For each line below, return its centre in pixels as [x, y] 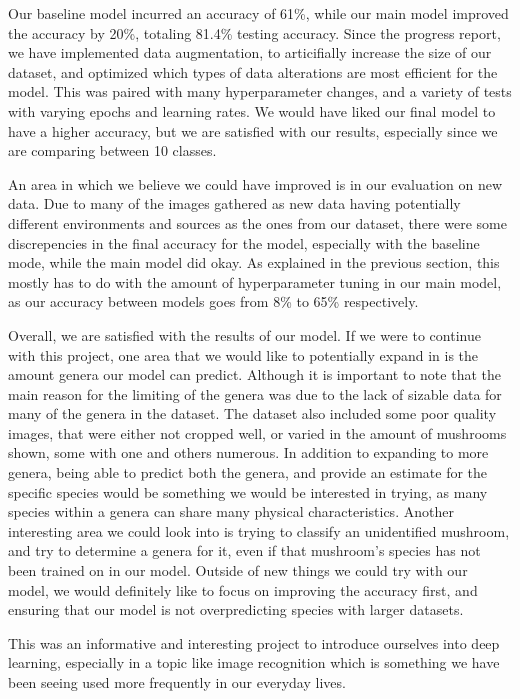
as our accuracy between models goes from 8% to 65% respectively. [213, 301]
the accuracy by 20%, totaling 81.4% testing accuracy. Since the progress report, [254, 32]
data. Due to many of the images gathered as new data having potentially [234, 203]
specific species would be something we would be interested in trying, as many [248, 491]
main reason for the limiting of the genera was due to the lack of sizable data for [255, 393]
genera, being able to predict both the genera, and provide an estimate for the [248, 472]
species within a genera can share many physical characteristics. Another [231, 511]
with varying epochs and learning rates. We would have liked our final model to [252, 110]
